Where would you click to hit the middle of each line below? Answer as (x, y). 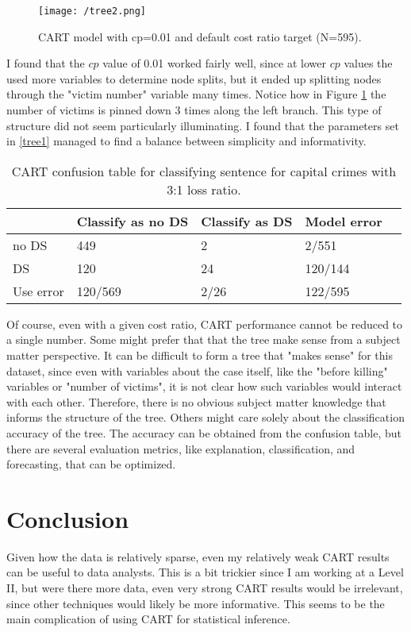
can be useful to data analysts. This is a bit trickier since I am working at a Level (205, 572)
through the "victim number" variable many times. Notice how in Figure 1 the (196, 94)
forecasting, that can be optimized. (91, 464)
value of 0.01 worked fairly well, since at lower (214, 63)
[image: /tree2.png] (92, 11)
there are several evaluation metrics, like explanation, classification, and (181, 448)
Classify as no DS (133, 221)
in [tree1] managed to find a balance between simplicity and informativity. (186, 141)
